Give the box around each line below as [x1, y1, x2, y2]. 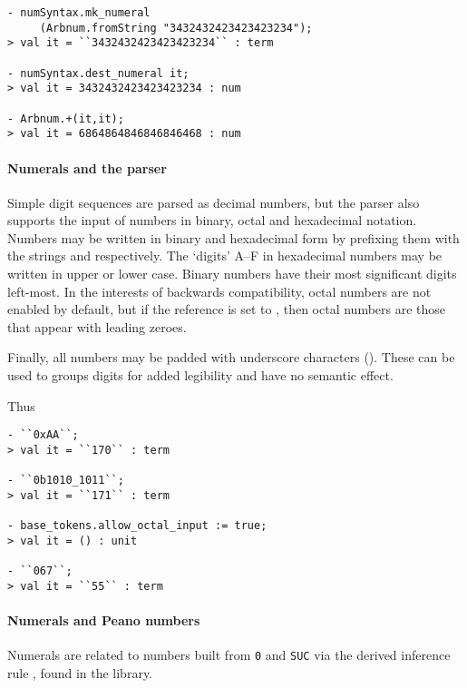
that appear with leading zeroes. [7, 317, 187, 336]
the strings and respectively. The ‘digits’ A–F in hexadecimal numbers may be [7, 246, 443, 265]
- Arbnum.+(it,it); [7, 112, 124, 125]
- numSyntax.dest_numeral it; [7, 66, 190, 80]
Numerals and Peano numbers [7, 611, 200, 630]
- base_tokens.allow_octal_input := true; [7, 519, 268, 533]
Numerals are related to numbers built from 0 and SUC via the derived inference [7, 645, 451, 664]
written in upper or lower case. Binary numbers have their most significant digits [7, 264, 457, 283]
